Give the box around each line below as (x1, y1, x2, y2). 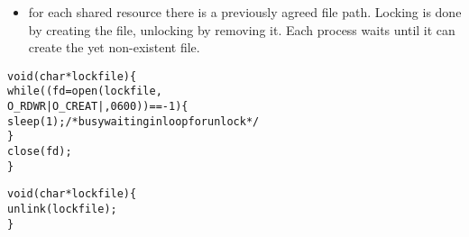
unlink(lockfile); (7, 203, 117, 216)
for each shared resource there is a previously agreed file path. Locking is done (28, 3, 462, 21)
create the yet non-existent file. (28, 38, 200, 57)
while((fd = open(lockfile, (7, 85, 162, 98)
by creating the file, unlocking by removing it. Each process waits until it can (28, 20, 455, 39)
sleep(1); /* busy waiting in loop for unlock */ (7, 114, 260, 128)
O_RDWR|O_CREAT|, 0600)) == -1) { (7, 100, 189, 114)
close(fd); (7, 145, 72, 159)
